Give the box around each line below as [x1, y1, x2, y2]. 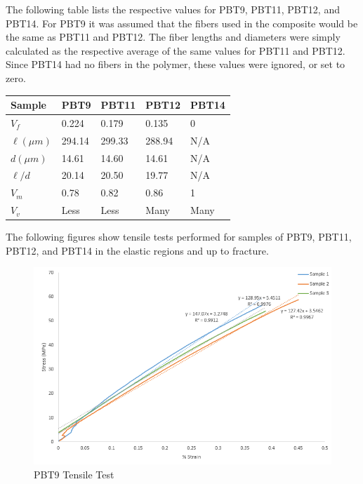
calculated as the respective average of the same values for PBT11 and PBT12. [6, 43, 345, 58]
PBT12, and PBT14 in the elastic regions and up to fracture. [6, 243, 269, 257]
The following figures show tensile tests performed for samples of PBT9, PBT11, [6, 229, 352, 244]
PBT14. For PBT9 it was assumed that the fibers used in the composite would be [6, 15, 358, 30]
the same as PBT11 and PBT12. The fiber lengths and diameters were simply [6, 29, 341, 44]
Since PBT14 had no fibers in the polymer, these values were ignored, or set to [6, 57, 345, 72]
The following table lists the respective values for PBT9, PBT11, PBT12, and [6, 2, 340, 16]
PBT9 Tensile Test [34, 466, 114, 481]
